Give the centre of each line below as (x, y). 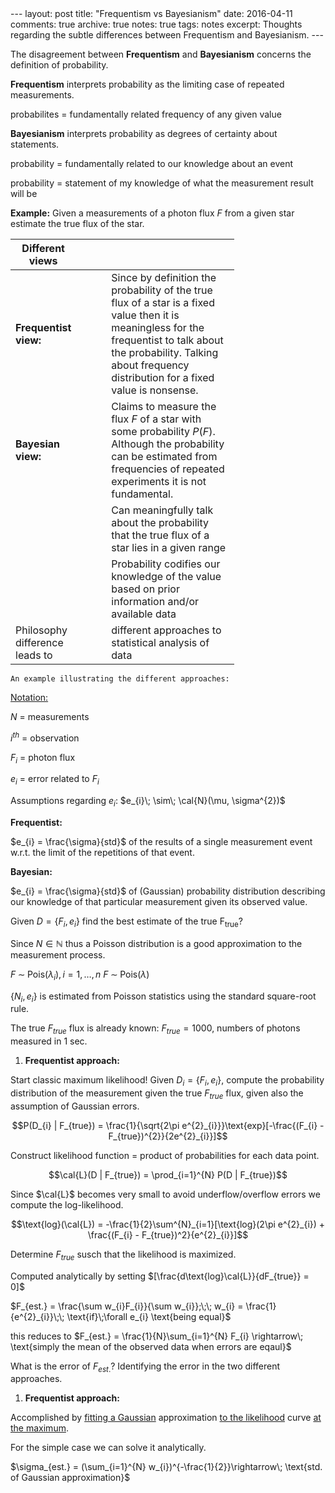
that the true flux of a (160, 535)
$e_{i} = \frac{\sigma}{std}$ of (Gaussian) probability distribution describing (168, 891)
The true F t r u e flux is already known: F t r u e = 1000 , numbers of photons (155, 1029)
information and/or (155, 601)
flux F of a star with (156, 419)
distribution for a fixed (163, 377)
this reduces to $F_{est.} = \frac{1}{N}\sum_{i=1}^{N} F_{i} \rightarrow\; (157, 1336)
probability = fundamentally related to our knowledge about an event (151, 163)
